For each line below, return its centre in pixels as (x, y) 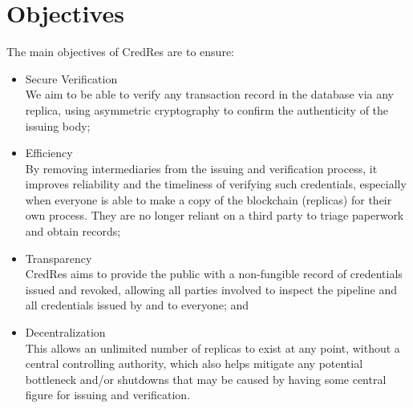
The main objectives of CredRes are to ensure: (121, 52)
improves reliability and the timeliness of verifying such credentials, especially (216, 184)
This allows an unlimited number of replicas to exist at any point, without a (213, 347)
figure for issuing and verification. (108, 395)
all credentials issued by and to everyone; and (137, 305)
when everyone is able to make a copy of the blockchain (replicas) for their (209, 199)
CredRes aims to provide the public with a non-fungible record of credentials (214, 274)
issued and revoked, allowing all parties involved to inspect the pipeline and (211, 289)
